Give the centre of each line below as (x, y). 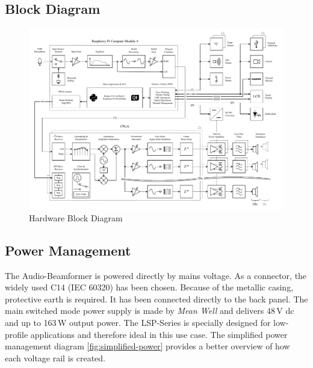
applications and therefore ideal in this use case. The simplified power (159, 334)
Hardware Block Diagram (76, 217)
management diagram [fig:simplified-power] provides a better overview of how (147, 346)
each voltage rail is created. (55, 357)
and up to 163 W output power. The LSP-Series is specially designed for (138, 322)
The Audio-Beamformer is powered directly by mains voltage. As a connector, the (156, 275)
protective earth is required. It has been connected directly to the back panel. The (156, 299)
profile (17, 334)
